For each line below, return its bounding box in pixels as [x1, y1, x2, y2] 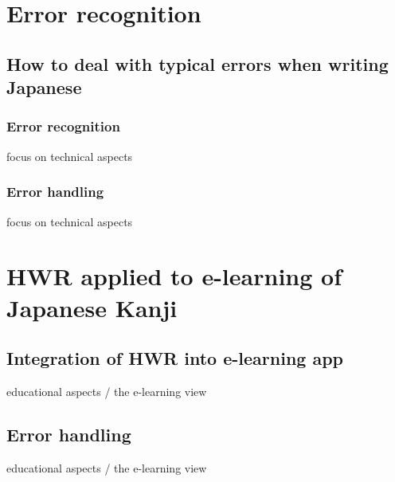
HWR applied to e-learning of [6, 260, 342, 292]
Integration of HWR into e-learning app [6, 346, 344, 370]
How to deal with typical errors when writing [6, 51, 389, 76]
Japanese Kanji [6, 291, 178, 323]
